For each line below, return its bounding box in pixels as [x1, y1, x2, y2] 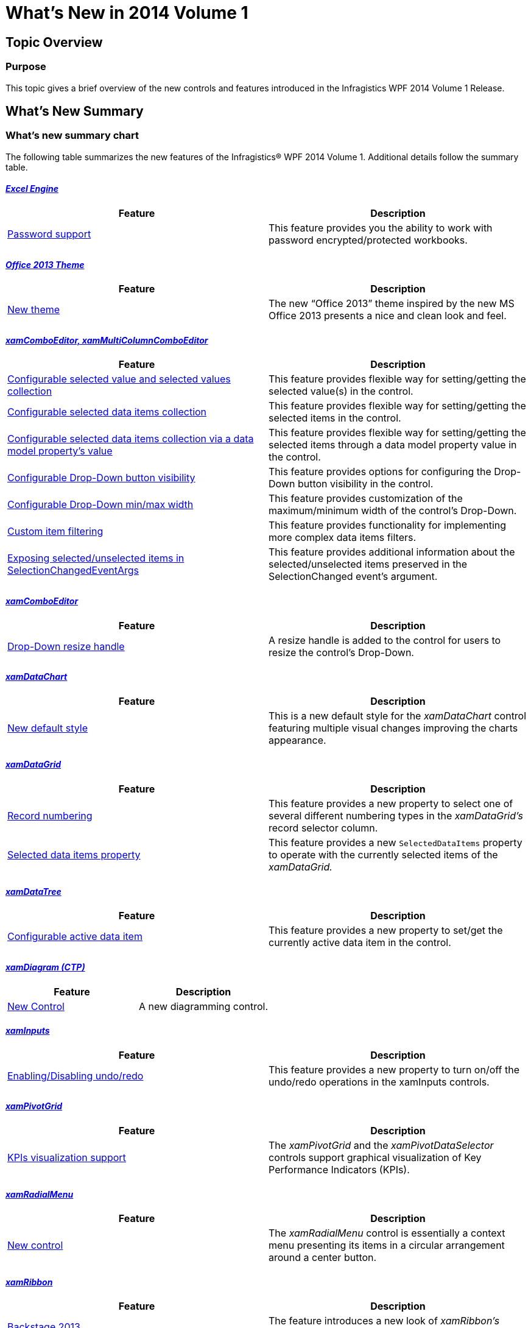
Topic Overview [5, 34, 103, 50]
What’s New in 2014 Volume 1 [5, 2, 248, 23]
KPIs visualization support [7, 1151, 126, 1164]
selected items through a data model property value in [269, 439, 517, 451]
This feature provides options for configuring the [269, 465, 491, 478]
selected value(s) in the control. [269, 385, 413, 398]
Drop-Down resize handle [7, 640, 125, 652]
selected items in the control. [269, 412, 401, 425]
